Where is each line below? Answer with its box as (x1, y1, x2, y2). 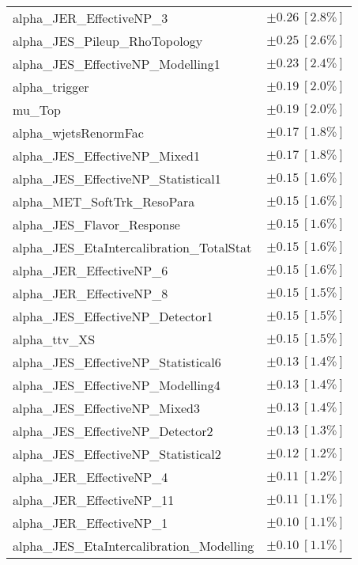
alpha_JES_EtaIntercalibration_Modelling (13, 537, 254, 555)
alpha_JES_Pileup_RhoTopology (13, 32, 203, 50)
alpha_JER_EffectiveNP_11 (13, 491, 175, 509)
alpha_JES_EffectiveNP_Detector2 (13, 422, 213, 440)
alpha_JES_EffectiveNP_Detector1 (13, 307, 213, 325)
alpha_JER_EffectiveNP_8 (13, 284, 168, 302)
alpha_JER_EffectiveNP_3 (13, 9, 168, 27)
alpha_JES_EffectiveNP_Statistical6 (13, 353, 221, 371)
